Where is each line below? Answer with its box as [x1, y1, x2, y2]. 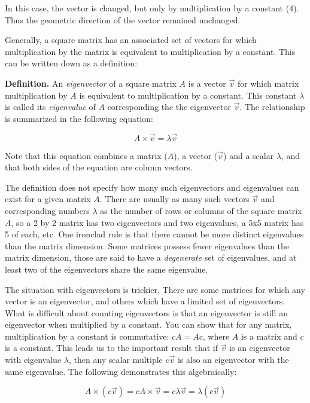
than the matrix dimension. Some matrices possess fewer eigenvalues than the [5, 239, 290, 252]
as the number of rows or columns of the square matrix [100, 204, 302, 216]
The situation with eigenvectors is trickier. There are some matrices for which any [5, 283, 305, 295]
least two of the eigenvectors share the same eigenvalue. [5, 262, 208, 275]
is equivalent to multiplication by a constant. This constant [79, 88, 297, 101]
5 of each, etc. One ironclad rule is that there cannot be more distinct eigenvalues [5, 228, 304, 240]
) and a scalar [223, 149, 274, 161]
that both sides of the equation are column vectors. [5, 161, 193, 173]
